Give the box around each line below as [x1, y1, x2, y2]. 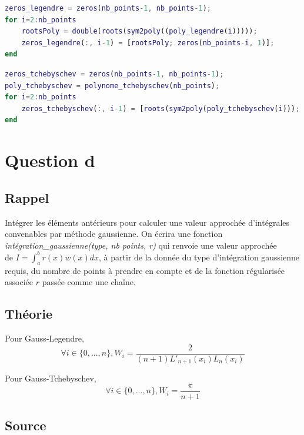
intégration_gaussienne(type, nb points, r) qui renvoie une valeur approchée [5, 239, 277, 251]
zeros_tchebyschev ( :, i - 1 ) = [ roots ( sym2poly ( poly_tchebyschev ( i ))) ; [21, 104, 300, 113]
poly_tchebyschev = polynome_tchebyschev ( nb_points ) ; [5, 81, 220, 90]
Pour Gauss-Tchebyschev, [5, 372, 96, 384]
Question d [5, 148, 95, 172]
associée [5, 276, 33, 288]
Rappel [5, 188, 49, 206]
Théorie [5, 304, 53, 323]
